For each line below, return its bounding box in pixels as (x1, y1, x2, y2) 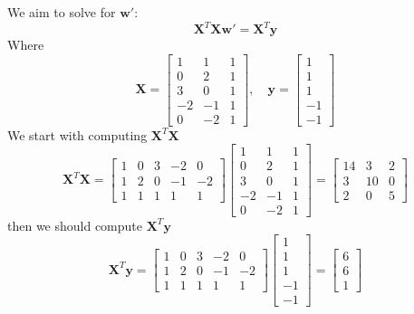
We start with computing (7, 125, 148, 144)
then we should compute (7, 215, 143, 234)
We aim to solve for (7, 3, 116, 21)
